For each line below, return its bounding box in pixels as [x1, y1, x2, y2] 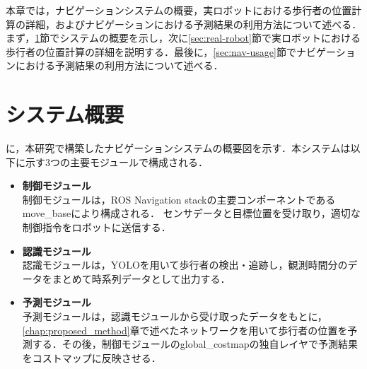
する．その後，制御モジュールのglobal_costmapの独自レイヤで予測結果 [32, 336, 359, 351]
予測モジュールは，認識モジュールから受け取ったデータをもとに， [22, 309, 327, 324]
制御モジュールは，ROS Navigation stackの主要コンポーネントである [22, 192, 336, 206]
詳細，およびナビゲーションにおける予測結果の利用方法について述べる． [25, 16, 362, 31]
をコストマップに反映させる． [22, 350, 161, 365]
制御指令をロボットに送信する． [22, 220, 171, 235]
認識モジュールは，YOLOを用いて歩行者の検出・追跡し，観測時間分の [22, 257, 348, 272]
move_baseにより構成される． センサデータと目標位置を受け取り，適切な [22, 206, 361, 221]
